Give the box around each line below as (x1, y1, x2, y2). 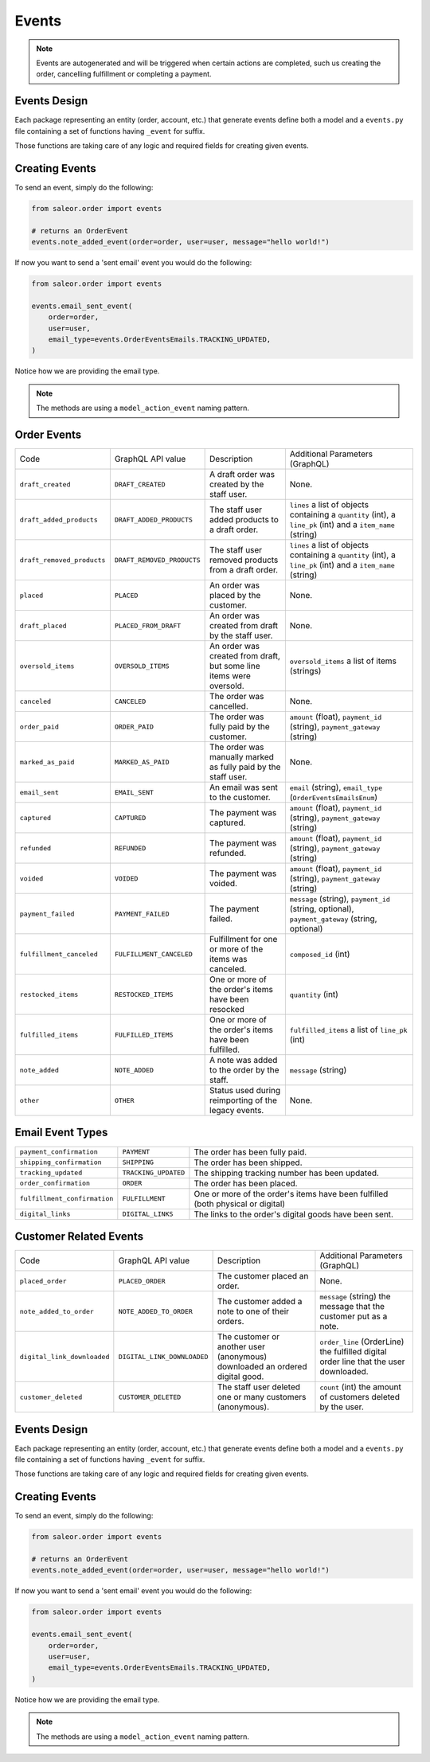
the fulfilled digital (319, 1346, 387, 1358)
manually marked (209, 752, 275, 763)
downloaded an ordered (217, 1362, 307, 1373)
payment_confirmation (19, 1147, 99, 1156)
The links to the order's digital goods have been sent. (193, 1209, 394, 1220)
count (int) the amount (319, 1381, 402, 1393)
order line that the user (319, 1356, 405, 1367)
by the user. (319, 1401, 364, 1412)
